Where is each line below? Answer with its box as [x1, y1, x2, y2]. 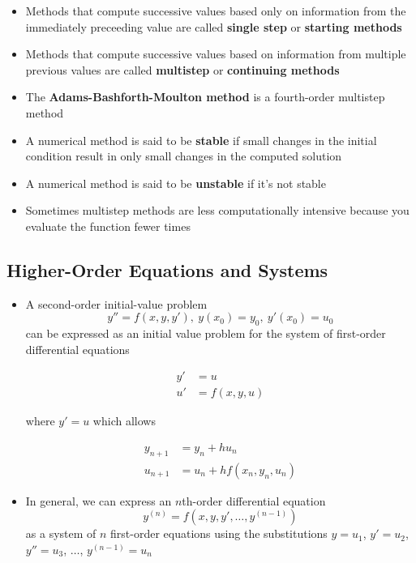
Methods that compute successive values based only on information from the [25, 2, 406, 19]
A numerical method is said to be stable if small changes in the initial [25, 131, 377, 148]
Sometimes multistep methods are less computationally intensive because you [25, 202, 410, 219]
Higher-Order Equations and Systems [6, 257, 328, 282]
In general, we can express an [25, 492, 172, 509]
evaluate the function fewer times [25, 217, 191, 234]
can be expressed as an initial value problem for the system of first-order [25, 325, 386, 342]
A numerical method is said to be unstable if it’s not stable [25, 174, 326, 191]
